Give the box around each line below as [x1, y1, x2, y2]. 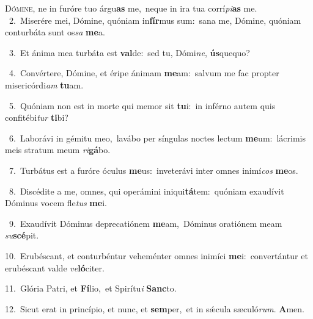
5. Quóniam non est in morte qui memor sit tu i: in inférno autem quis [9, 99, 276, 112]
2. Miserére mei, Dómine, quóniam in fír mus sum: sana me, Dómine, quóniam [9, 13, 301, 26]
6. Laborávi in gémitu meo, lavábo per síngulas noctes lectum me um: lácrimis [9, 131, 306, 144]
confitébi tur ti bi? [5, 111, 68, 124]
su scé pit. [5, 229, 39, 242]
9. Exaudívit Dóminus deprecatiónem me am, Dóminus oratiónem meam [9, 217, 282, 229]
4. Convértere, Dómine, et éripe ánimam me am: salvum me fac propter [9, 66, 279, 79]
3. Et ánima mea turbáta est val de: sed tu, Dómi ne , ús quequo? [9, 46, 250, 59]
